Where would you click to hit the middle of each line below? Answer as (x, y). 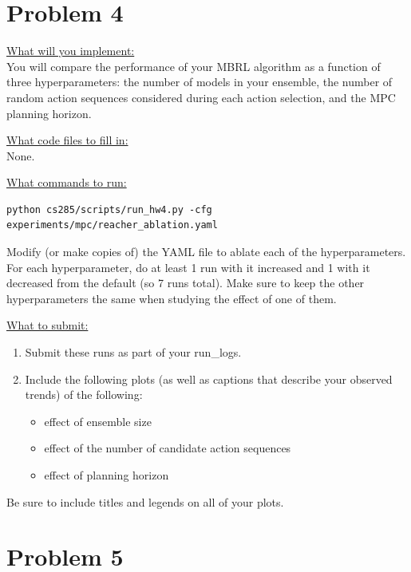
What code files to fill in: (67, 140)
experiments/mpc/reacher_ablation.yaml (112, 225)
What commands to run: (67, 182)
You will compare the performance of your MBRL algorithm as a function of (194, 66)
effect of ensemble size (98, 421)
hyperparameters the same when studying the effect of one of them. (172, 298)
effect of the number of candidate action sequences (168, 448)
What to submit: (47, 325)
